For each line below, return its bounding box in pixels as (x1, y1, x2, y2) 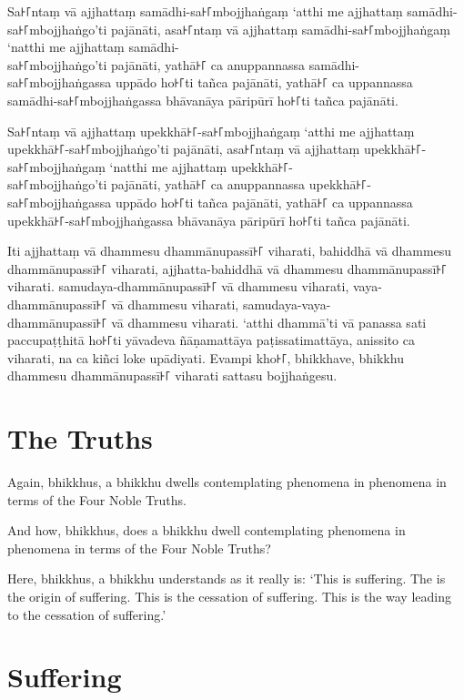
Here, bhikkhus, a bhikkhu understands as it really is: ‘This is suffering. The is (7, 569, 446, 588)
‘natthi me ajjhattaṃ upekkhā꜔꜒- (109, 157, 294, 176)
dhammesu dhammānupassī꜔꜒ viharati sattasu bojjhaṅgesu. (7, 366, 338, 385)
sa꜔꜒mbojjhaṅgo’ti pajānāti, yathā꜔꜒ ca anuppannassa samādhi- (7, 55, 360, 74)
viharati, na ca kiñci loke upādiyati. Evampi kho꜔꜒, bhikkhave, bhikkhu (7, 348, 404, 367)
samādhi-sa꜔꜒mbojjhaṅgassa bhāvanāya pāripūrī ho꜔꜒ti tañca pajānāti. (7, 90, 398, 109)
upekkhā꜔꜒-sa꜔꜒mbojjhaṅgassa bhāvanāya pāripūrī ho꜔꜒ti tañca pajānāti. (7, 210, 410, 229)
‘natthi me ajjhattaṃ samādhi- (7, 37, 179, 56)
